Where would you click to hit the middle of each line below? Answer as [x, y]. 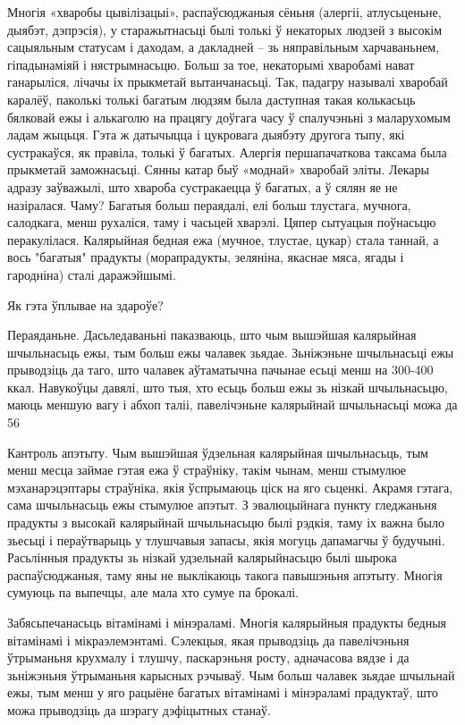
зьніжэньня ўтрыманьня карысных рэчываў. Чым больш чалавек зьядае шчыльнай [231, 674]
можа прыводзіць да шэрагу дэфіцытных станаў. [139, 709]
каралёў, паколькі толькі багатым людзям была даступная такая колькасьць [211, 99]
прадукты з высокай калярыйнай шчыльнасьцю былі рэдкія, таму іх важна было [226, 523]
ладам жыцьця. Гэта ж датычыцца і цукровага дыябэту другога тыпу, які [206, 135]
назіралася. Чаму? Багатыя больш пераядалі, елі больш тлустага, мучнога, [209, 204]
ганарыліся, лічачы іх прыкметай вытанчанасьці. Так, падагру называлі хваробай [228, 82]
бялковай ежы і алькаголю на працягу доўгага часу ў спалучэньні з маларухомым [229, 117]
